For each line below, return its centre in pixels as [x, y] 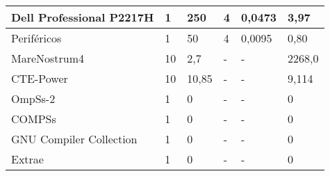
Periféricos [36, 38]
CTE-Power [40, 78]
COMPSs [34, 119]
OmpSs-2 [33, 98]
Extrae [27, 159]
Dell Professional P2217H [83, 17]
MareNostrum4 [48, 58]
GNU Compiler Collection [74, 139]
